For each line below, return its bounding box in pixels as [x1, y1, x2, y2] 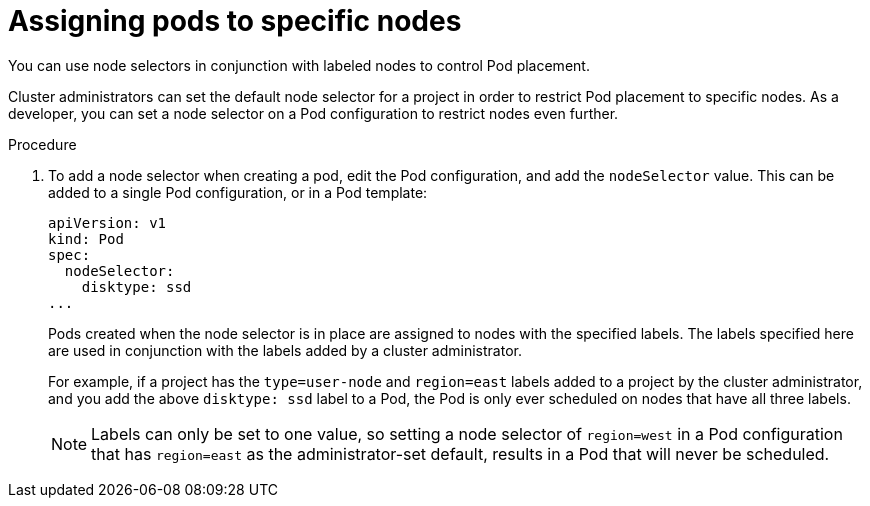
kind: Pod [48, 230, 124, 247]
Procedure [8, 135, 77, 153]
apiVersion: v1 [48, 214, 167, 231]
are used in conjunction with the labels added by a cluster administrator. [48, 341, 522, 359]
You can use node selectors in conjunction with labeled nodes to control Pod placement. [8, 56, 590, 74]
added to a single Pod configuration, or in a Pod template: [48, 183, 428, 201]
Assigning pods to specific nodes [8, 4, 462, 38]
